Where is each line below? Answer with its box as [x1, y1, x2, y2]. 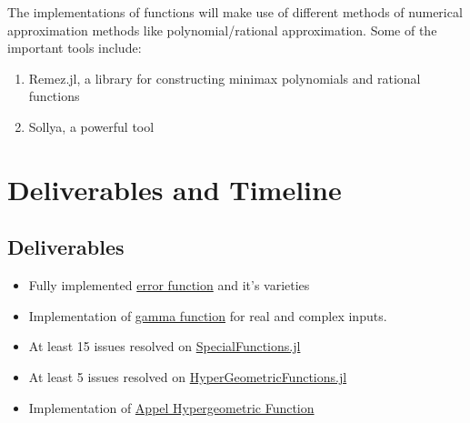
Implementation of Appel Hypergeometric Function [28, 398, 315, 417]
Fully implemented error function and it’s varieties [28, 276, 310, 295]
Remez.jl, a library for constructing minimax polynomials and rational [28, 68, 421, 87]
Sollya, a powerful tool [28, 116, 155, 136]
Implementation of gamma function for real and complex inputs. [28, 306, 387, 325]
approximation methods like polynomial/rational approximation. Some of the [7, 20, 437, 39]
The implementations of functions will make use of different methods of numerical [7, 3, 463, 21]
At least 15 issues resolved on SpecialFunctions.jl [28, 337, 301, 356]
